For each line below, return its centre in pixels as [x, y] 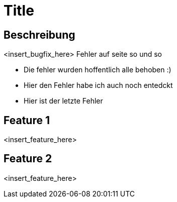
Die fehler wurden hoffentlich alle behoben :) [98, 70]
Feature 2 [28, 159]
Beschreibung [39, 35]
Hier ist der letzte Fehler [63, 101]
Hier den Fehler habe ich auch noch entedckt [98, 85]
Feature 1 [27, 120]
